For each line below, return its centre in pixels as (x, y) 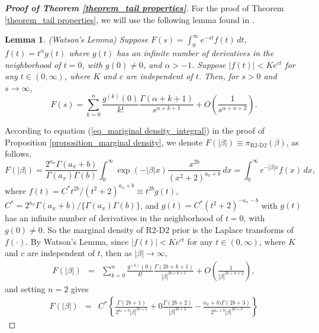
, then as (116, 253)
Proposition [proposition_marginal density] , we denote (104, 142)
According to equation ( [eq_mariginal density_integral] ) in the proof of (135, 130)
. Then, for (219, 76)
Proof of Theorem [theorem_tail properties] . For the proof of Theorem (144, 8)
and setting (25, 288)
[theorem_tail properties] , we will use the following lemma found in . (130, 19)
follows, (18, 153)
